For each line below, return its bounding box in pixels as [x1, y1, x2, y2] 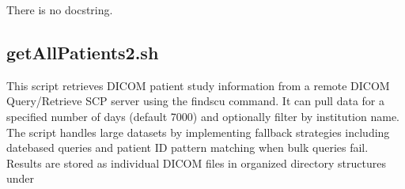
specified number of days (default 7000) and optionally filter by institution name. [6, 108, 399, 124]
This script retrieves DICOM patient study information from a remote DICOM [6, 77, 390, 93]
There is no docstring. [6, 2, 113, 17]
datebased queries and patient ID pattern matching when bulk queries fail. [6, 139, 369, 156]
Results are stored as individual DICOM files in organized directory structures [6, 154, 386, 171]
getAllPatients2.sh [6, 40, 159, 64]
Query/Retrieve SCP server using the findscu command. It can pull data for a [6, 93, 384, 109]
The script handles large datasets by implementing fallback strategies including [6, 123, 390, 140]
